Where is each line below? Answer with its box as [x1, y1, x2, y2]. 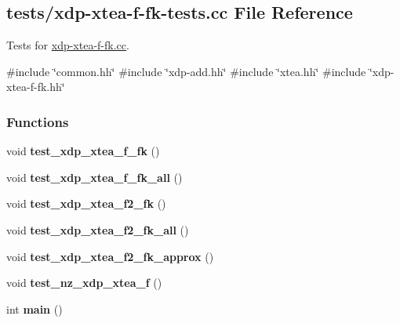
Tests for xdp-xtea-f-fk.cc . [6, 37, 129, 53]
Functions [6, 111, 69, 131]
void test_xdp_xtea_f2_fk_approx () [6, 248, 214, 264]
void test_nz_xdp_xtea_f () [6, 274, 162, 291]
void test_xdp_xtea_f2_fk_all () [6, 221, 189, 238]
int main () [6, 300, 63, 317]
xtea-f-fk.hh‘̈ [6, 78, 65, 95]
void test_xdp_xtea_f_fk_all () [6, 169, 183, 185]
